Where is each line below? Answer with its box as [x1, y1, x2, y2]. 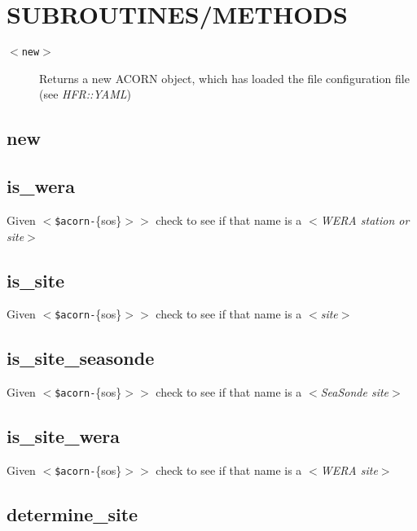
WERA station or [320, 211, 410, 228]
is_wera [7, 173, 76, 199]
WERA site [320, 462, 378, 479]
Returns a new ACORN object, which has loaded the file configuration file [39, 69, 410, 86]
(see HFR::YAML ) [39, 86, 131, 103]
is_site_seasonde [7, 345, 155, 371]
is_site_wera [7, 423, 120, 449]
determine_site [7, 502, 138, 527]
